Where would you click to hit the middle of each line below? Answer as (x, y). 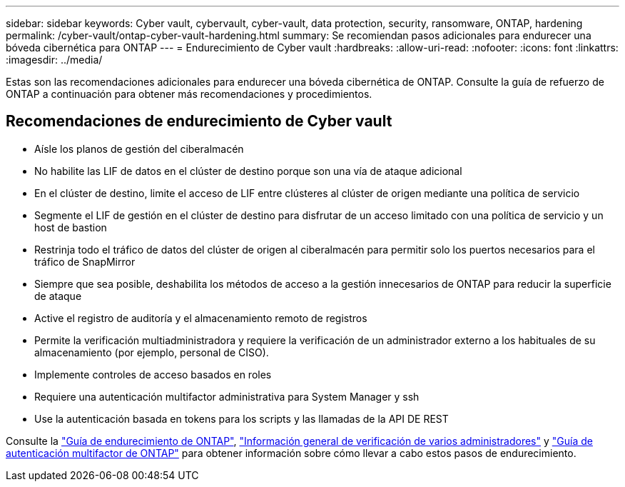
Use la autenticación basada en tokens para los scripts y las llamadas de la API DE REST (242, 418)
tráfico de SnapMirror (85, 261)
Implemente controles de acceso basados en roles (153, 374)
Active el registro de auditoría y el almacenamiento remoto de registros (201, 318)
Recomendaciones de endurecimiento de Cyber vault (199, 121)
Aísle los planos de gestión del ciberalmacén (139, 149)
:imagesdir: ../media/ (54, 60)
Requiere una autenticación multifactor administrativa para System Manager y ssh (227, 396)
